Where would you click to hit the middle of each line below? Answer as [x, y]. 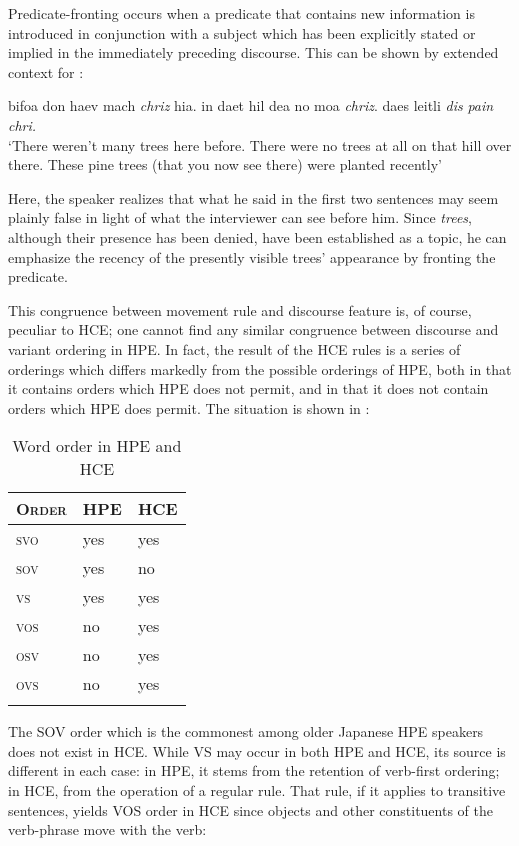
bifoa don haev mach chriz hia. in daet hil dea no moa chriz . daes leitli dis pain [251, 105]
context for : [46, 71]
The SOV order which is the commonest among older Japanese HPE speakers [246, 731]
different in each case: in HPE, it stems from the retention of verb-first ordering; [254, 770]
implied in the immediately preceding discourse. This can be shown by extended [253, 52]
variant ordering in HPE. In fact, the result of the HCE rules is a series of [234, 348]
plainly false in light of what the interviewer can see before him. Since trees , [240, 217]
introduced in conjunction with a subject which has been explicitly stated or [242, 32]
